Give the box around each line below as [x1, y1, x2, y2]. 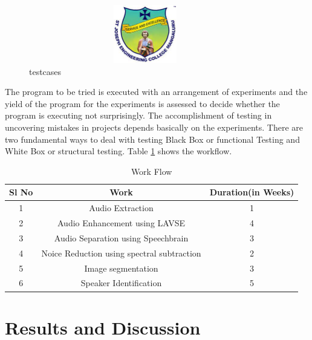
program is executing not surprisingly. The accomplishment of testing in [5, 109, 272, 122]
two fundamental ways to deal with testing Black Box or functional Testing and [5, 132, 300, 145]
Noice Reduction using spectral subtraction [41, 246, 201, 259]
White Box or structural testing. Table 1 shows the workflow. [5, 145, 232, 157]
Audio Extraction [89, 201, 154, 214]
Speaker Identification [80, 276, 162, 289]
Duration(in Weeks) [209, 186, 294, 198]
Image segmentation [84, 261, 158, 274]
